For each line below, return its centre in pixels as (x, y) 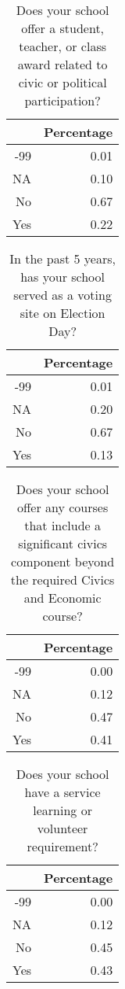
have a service (62, 792)
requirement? (62, 846)
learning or (62, 810)
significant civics (63, 543)
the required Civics (62, 579)
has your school (62, 277)
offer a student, (63, 28)
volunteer (62, 828)
